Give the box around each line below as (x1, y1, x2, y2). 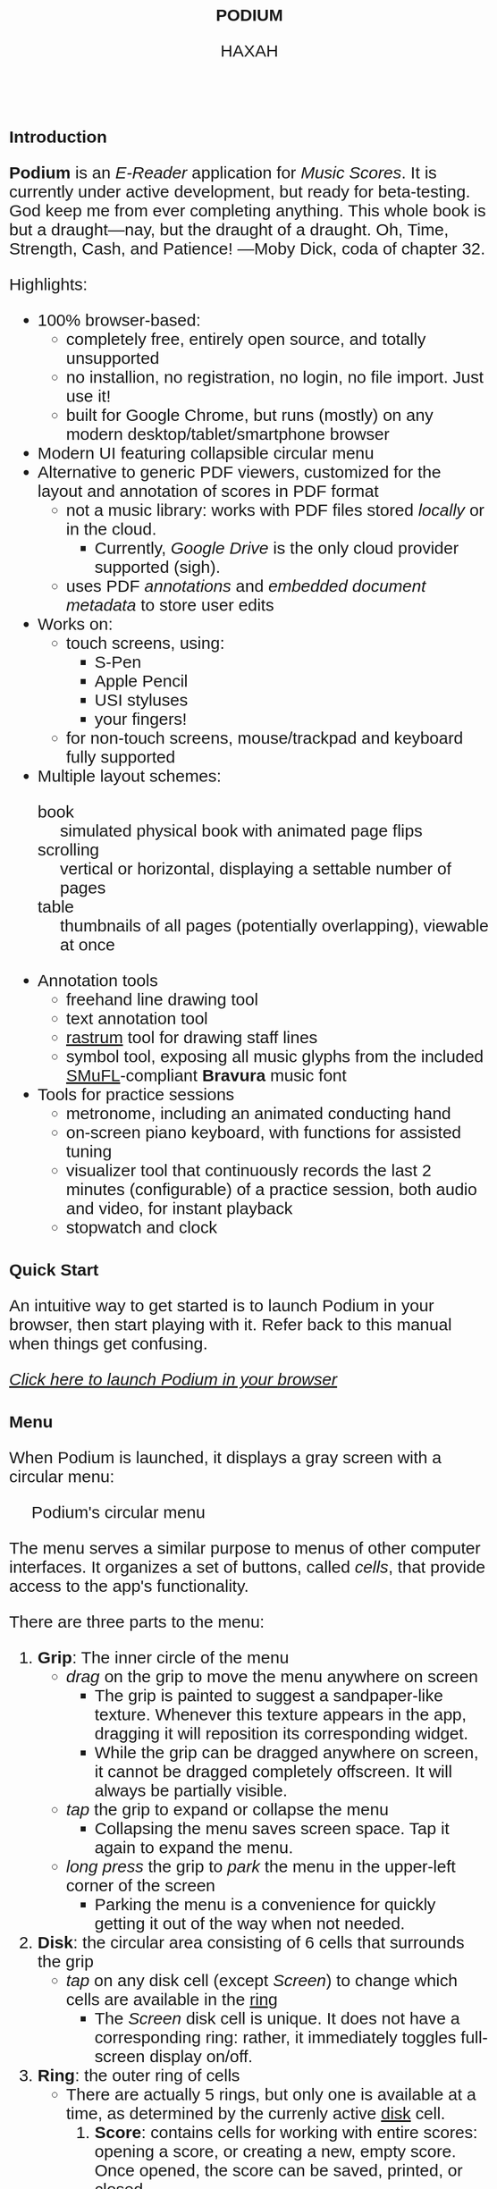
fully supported (66, 747, 176, 767)
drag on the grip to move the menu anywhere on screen (66, 1667, 479, 1686)
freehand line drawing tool (66, 989, 258, 1009)
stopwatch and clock (66, 1217, 218, 1237)
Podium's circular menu (31, 1503, 206, 1522)
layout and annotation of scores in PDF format (38, 482, 379, 501)
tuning (66, 1141, 113, 1161)
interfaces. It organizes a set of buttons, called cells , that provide (9, 1557, 486, 1577)
